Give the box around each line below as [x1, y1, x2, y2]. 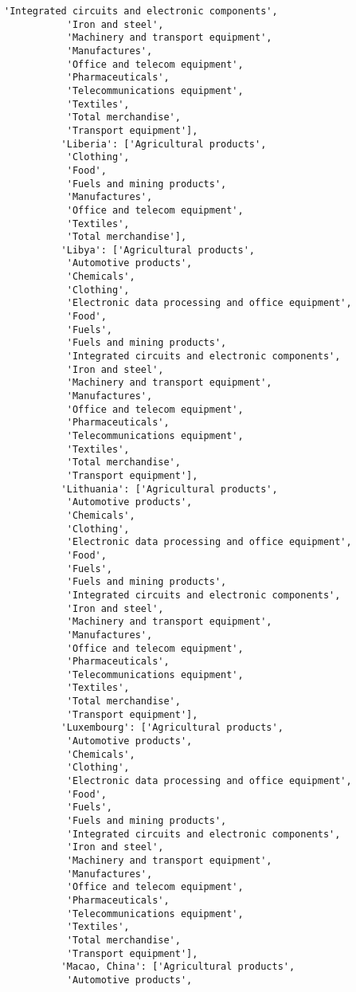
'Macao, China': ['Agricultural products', [61, 961, 295, 973]
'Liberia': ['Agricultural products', [61, 138, 267, 150]
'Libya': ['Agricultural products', [61, 244, 255, 256]
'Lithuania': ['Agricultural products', [61, 483, 278, 495]
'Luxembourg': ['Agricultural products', [61, 722, 284, 734]
